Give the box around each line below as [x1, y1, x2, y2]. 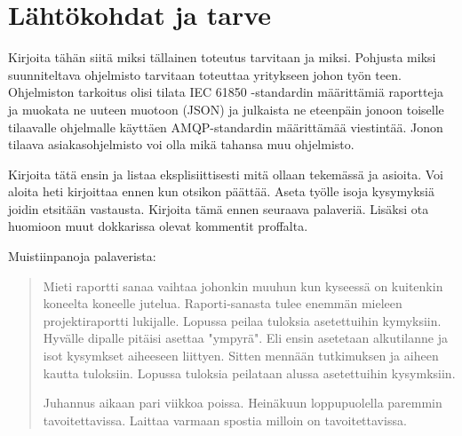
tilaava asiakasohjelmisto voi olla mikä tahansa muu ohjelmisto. [8, 135, 354, 154]
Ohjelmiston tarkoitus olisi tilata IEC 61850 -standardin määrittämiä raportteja [8, 83, 443, 101]
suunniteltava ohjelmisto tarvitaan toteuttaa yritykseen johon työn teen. [8, 65, 402, 83]
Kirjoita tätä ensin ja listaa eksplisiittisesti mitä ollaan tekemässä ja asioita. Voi [8, 164, 443, 183]
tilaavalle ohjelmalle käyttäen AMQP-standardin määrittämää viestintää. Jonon [8, 117, 443, 136]
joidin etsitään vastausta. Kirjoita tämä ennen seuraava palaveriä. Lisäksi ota [8, 199, 429, 218]
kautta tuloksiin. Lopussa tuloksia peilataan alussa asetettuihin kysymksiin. [43, 363, 456, 382]
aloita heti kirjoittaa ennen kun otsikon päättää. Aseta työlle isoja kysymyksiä [8, 182, 434, 201]
